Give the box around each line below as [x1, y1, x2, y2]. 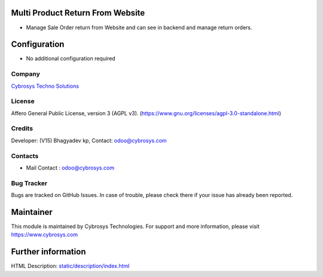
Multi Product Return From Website [11, 8, 145, 18]
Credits [11, 124, 33, 133]
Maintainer [11, 207, 53, 217]
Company [11, 70, 40, 78]
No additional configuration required [26, 55, 116, 62]
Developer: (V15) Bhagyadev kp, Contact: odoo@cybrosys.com [11, 137, 167, 144]
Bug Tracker [11, 179, 48, 187]
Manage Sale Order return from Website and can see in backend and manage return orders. [26, 24, 252, 31]
